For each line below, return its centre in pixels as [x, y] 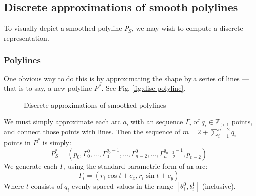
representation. [27, 37]
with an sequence [157, 121]
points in [17, 142]
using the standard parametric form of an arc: [138, 165]
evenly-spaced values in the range [123, 186]
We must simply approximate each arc [62, 121]
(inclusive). [219, 186]
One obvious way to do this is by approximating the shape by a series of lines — [127, 78]
